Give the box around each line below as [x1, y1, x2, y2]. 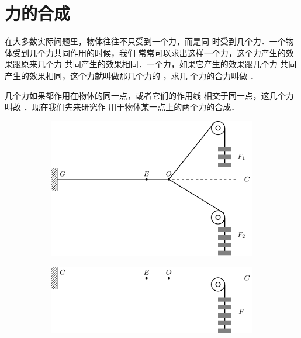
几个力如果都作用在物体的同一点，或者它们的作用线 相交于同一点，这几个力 [5, 89, 294, 101]
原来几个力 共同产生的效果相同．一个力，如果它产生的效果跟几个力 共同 [20, 58, 297, 70]
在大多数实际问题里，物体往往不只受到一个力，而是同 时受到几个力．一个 [5, 35, 286, 47]
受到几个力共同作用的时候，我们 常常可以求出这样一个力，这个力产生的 [12, 46, 286, 58]
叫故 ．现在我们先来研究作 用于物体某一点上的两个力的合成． [5, 101, 240, 113]
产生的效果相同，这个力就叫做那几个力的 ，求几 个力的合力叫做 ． [5, 69, 258, 81]
